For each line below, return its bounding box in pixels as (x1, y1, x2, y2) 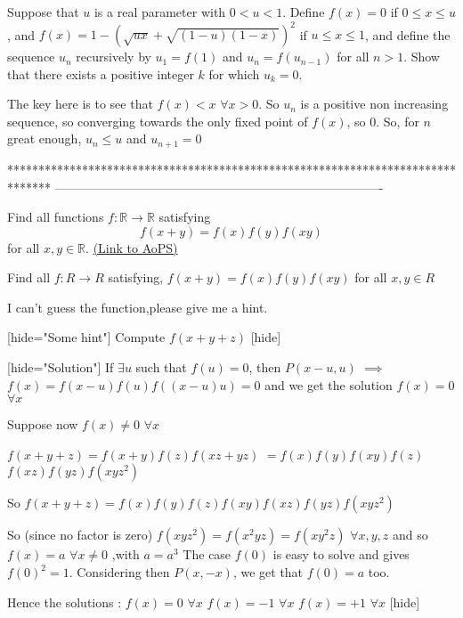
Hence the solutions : (7, 592, 122, 611)
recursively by (76, 47, 151, 66)
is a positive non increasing (300, 94, 449, 113)
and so (392, 525, 428, 544)
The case (183, 545, 231, 564)
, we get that (232, 563, 304, 581)
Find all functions (7, 207, 104, 226)
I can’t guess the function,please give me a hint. (7, 297, 268, 316)
